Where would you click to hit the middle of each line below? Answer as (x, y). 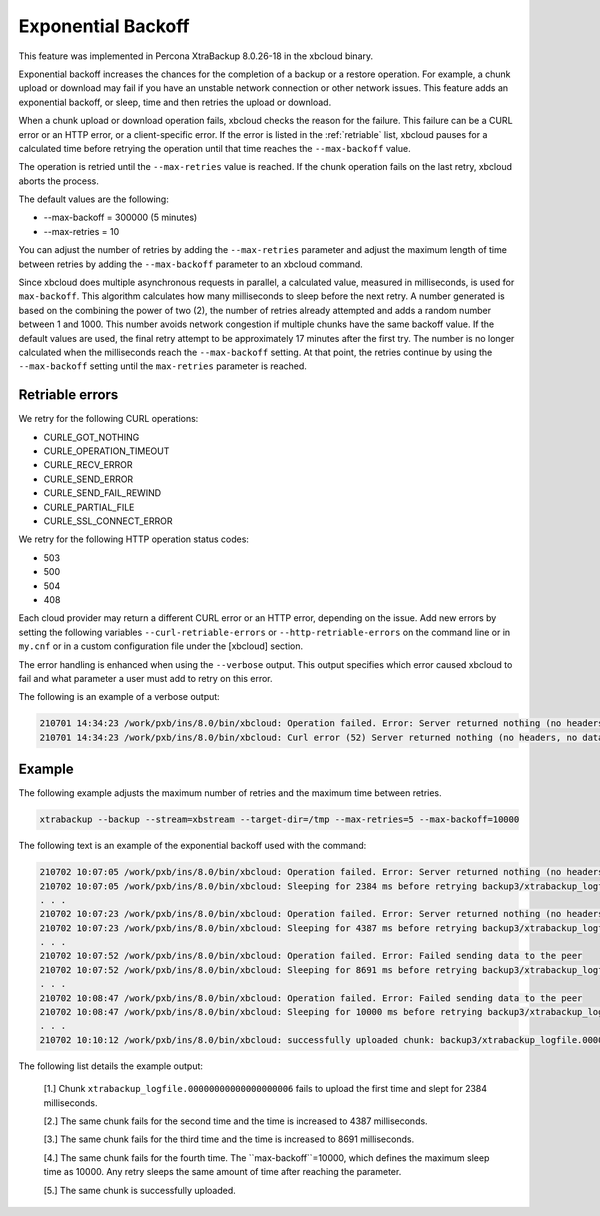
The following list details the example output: (111, 1066)
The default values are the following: (93, 199)
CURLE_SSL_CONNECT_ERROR (108, 521)
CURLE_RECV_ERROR (88, 465)
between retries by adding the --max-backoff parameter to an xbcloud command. (191, 264)
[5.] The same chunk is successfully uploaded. (140, 1190)
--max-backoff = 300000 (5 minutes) (120, 217)
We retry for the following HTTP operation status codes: (134, 539)
